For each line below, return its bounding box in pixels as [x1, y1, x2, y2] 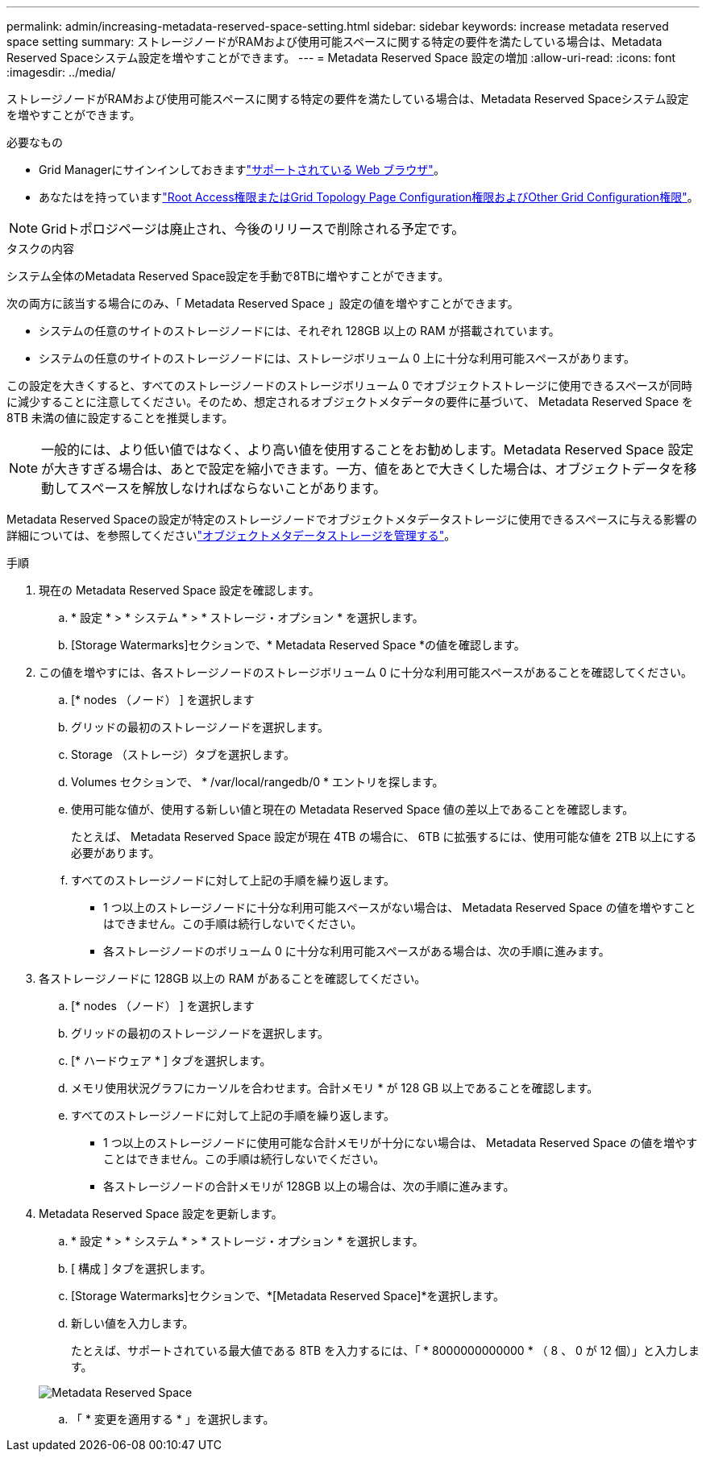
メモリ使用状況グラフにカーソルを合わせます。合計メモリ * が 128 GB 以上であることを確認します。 [71, 1081, 599, 1095]
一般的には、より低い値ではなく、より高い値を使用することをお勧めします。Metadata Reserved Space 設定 [41, 441, 694, 458]
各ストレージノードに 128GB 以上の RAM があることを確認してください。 [39, 971, 426, 985]
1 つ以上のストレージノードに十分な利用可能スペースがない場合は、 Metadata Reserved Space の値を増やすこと [103, 901, 696, 914]
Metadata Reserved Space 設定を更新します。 [39, 1207, 283, 1220]
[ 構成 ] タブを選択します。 [71, 1261, 212, 1275]
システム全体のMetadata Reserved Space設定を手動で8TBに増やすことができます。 [6, 269, 450, 283]
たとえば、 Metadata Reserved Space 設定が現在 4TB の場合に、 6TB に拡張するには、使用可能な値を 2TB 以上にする [71, 830, 697, 843]
